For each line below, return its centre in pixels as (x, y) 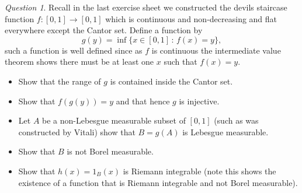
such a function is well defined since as (74, 50)
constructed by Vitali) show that (77, 131)
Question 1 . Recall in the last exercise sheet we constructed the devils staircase (146, 7)
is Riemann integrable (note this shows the (199, 171)
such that (180, 62)
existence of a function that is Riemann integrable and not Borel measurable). (158, 182)
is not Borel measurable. (110, 151)
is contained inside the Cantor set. (171, 81)
